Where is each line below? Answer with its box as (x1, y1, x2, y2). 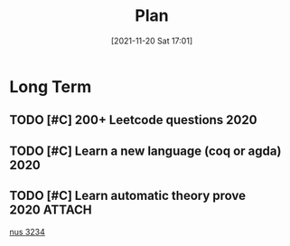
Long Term (9, 76, 92, 97)
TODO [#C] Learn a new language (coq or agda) (9, 143, 282, 158)
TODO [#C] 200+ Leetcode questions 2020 (9, 112, 257, 128)
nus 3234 (9, 226, 45, 237)
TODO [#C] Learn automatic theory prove (9, 188, 247, 203)
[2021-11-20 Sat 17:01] (111, 35, 192, 46)
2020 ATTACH (9, 203, 92, 218)
